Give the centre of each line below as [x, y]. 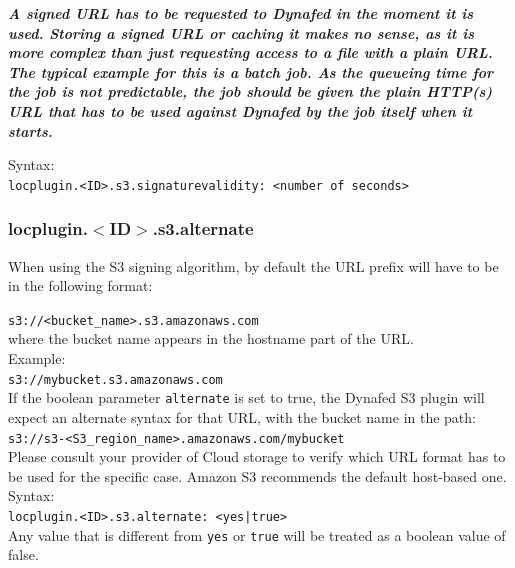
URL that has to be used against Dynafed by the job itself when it [240, 110]
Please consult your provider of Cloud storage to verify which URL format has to [257, 456]
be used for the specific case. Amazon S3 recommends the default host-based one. [257, 475]
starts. [30, 130]
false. [23, 554]
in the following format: [80, 285]
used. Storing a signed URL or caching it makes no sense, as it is [241, 32]
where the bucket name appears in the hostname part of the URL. [211, 338]
